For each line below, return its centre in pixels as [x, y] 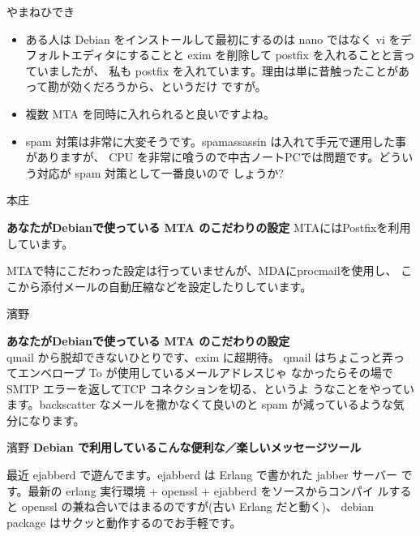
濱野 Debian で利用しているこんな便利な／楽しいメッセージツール [184, 447]
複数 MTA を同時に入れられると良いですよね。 [150, 113]
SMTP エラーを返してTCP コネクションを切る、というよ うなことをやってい [210, 388]
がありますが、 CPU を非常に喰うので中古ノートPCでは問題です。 [202, 157]
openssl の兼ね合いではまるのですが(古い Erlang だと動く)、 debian [198, 506]
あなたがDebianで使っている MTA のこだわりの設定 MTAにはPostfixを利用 [209, 227]
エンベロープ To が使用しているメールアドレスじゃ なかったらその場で [205, 373]
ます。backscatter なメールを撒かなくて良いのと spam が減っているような [200, 404]
